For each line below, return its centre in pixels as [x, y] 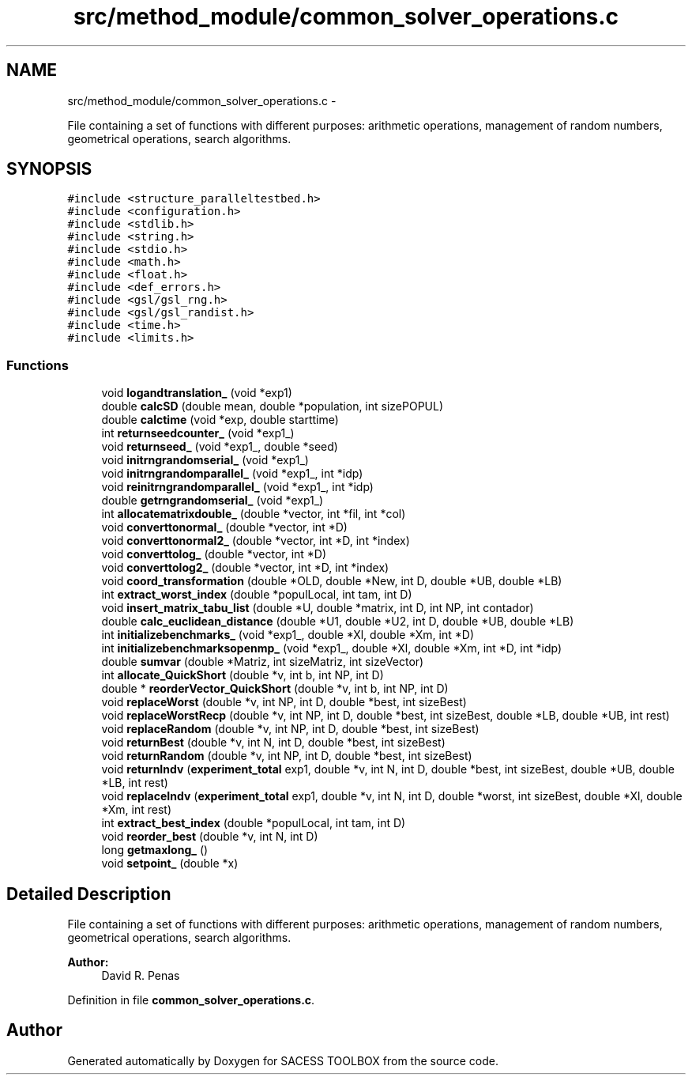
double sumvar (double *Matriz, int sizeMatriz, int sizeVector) [263, 662]
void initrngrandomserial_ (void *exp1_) [205, 460]
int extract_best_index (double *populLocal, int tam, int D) [254, 823]
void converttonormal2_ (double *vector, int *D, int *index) [256, 541]
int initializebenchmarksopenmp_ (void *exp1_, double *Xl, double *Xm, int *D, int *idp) [331, 648]
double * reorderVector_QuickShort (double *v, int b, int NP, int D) [275, 689]
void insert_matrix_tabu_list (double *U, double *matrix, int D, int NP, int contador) [318, 608]
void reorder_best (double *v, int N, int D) [210, 837]
